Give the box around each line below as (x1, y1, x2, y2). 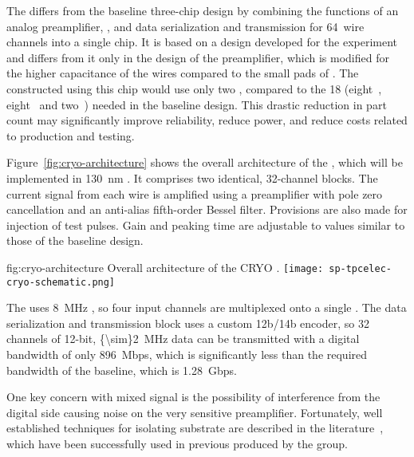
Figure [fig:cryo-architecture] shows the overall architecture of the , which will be (6, 154, 403, 171)
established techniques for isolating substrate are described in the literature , (6, 420, 384, 436)
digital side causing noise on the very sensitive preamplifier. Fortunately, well (6, 404, 383, 420)
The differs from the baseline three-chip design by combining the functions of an (6, 2, 399, 18)
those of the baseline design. (6, 232, 144, 249)
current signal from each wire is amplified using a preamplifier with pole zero (6, 185, 383, 202)
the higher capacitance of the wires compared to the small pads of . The (6, 65, 359, 81)
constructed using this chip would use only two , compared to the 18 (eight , (6, 80, 382, 97)
